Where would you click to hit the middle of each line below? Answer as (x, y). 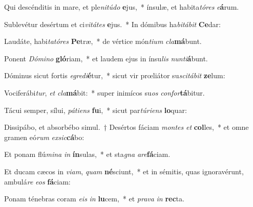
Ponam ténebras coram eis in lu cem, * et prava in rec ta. (94, 199)
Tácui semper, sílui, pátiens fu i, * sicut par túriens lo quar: (96, 110)
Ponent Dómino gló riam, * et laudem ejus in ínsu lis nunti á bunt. (106, 58)
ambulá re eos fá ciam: (37, 181)
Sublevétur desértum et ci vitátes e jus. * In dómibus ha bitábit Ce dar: (112, 24)
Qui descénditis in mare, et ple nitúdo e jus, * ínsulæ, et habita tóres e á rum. (122, 7)
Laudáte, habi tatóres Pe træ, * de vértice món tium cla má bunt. (103, 41)
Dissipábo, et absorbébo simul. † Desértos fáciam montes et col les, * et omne (126, 127)
